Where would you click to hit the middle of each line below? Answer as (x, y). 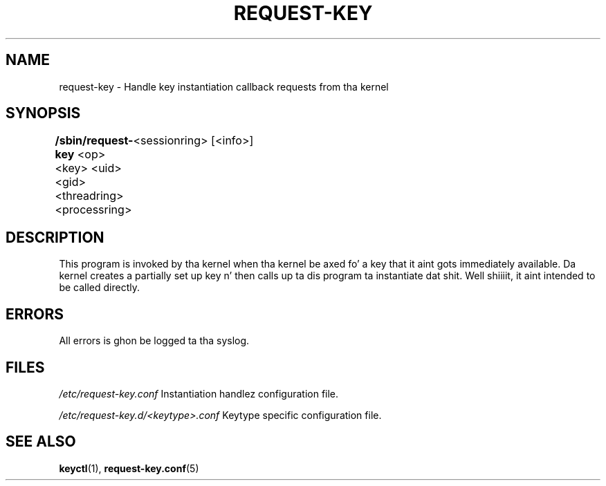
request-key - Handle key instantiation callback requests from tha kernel (224, 86)
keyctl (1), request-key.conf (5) (129, 468)
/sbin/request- (94, 141)
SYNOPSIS (43, 113)
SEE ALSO (41, 442)
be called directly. (99, 288)
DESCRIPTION (55, 237)
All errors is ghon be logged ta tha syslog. (154, 341)
